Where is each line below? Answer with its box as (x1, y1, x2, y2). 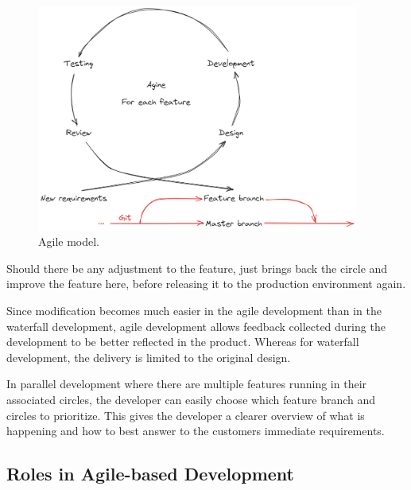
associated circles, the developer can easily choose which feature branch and (6, 391, 376, 407)
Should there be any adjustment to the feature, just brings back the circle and (6, 259, 388, 276)
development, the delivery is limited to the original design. (6, 348, 291, 365)
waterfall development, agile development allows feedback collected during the (6, 317, 386, 334)
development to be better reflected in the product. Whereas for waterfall (6, 333, 359, 350)
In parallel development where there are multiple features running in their (6, 375, 367, 392)
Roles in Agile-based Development (6, 461, 294, 486)
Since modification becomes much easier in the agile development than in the (6, 302, 382, 319)
